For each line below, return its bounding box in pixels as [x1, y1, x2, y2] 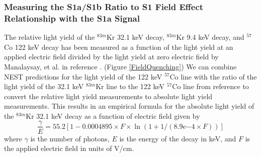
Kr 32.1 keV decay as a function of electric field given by [26, 110, 200, 121]
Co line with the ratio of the [169, 71, 257, 82]
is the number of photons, [30, 133, 110, 143]
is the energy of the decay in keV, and [119, 133, 236, 143]
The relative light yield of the [4, 32, 95, 42]
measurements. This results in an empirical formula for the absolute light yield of [4, 101, 254, 111]
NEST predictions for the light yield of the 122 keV [4, 71, 162, 82]
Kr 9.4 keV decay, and [176, 32, 244, 42]
